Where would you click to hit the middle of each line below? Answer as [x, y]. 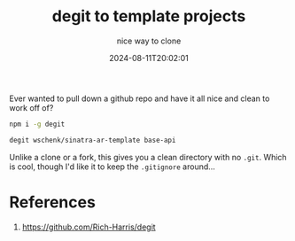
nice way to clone [149, 41]
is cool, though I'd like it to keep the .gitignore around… [112, 167]
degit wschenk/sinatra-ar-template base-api [93, 140]
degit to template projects [149, 16]
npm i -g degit [37, 124]
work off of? [31, 107]
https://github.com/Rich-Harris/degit [89, 227]
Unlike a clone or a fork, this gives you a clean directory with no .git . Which [148, 157]
